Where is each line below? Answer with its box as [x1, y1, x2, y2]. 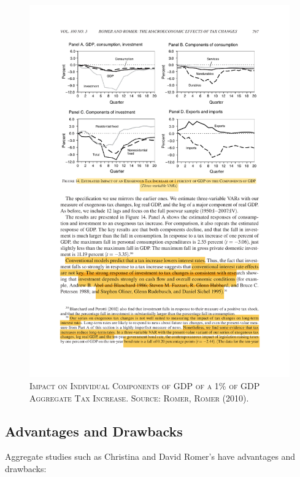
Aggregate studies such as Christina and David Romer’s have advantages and [5, 450, 296, 463]
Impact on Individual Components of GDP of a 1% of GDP [29, 379, 260, 392]
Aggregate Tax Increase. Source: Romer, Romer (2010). [29, 391, 249, 404]
